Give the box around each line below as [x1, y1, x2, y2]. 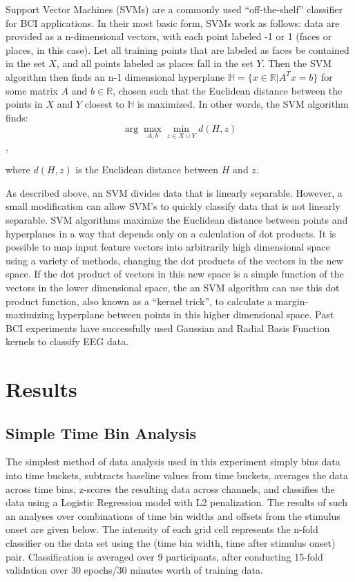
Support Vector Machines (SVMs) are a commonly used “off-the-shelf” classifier [6, 2, 343, 16]
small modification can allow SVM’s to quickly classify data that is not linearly [6, 199, 340, 213]
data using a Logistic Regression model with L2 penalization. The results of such [6, 495, 348, 510]
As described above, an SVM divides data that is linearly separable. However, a [6, 185, 343, 200]
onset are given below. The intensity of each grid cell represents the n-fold [6, 522, 318, 536]
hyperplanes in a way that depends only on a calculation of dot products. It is [6, 226, 336, 240]
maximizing [6, 307, 55, 322]
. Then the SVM [262, 56, 332, 70]
